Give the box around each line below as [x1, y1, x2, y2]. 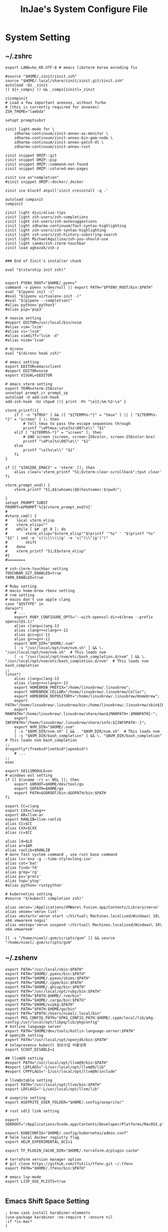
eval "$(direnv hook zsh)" [5, 351, 61, 356]
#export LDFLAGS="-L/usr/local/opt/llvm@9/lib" [5, 1064, 106, 1070]
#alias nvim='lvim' [5, 338, 46, 343]
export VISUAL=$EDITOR [5, 373, 52, 378]
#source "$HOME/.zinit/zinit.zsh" [5, 74, 77, 79]
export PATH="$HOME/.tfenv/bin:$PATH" [5, 1166, 86, 1171]
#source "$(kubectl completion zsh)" [5, 896, 84, 901]
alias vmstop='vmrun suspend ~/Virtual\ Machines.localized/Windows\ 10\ [5, 922, 162, 928]
